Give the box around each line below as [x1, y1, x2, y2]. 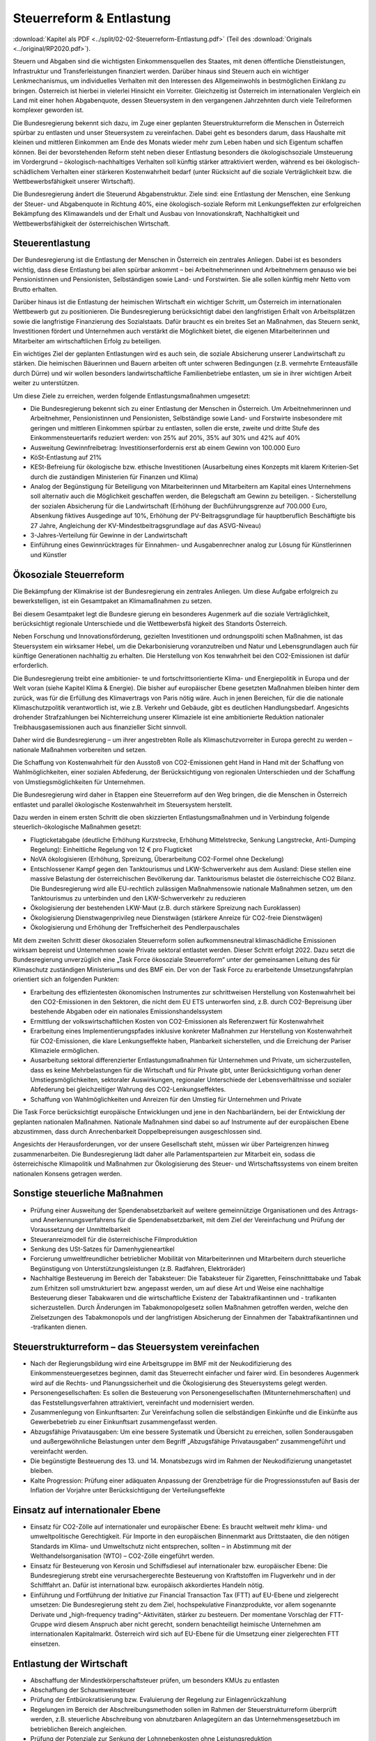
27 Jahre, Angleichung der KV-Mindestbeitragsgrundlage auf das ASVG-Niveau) [30, 521, 261, 529]
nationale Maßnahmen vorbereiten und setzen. [13, 745, 148, 754]
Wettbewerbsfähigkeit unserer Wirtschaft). [13, 178, 135, 186]
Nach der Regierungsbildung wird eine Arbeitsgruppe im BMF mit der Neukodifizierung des [30, 1359, 292, 1368]
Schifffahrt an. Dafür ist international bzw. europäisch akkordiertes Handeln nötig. [30, 1581, 265, 1589]
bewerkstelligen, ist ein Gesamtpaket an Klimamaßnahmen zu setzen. [13, 597, 212, 605]
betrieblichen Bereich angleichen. [30, 1724, 127, 1733]
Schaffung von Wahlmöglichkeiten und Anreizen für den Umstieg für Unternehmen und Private [30, 1095, 302, 1103]
